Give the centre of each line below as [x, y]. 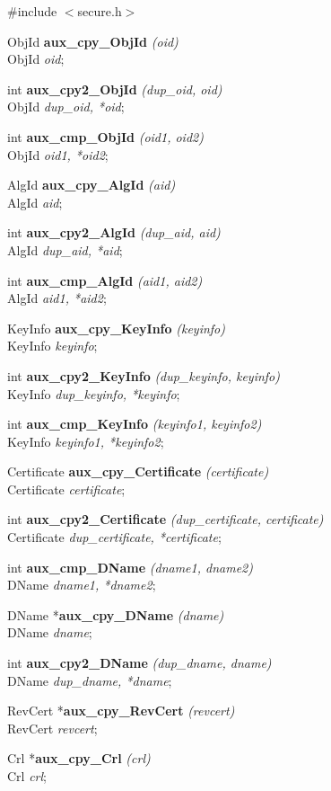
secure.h [100, 11]
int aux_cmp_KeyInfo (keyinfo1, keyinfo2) [135, 424]
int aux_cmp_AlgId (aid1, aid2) [105, 280]
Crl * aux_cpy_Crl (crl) [79, 758]
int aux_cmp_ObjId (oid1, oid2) [105, 136]
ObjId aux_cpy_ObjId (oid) [93, 41]
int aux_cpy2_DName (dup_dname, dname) [139, 663]
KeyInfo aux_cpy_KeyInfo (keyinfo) [116, 328]
